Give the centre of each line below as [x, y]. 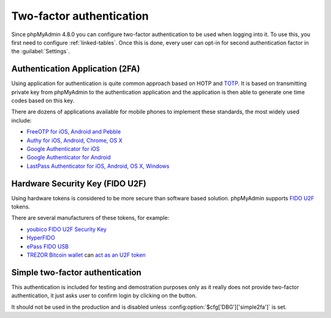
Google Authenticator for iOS [63, 149]
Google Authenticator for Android [69, 157]
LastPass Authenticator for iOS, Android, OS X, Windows [98, 166]
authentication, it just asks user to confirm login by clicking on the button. [104, 296]
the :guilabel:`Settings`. [40, 51]
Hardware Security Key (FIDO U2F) [79, 184]
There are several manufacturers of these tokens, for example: [90, 218]
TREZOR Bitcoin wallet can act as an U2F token [86, 255]
